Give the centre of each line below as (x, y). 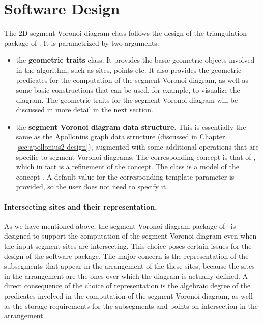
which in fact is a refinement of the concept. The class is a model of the (127, 167)
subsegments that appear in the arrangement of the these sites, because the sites (129, 266)
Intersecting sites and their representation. (81, 206)
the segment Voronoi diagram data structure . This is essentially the (131, 126)
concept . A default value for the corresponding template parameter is (125, 176)
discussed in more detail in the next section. (84, 110)
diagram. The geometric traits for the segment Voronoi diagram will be (127, 99)
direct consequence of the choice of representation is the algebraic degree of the (127, 286)
